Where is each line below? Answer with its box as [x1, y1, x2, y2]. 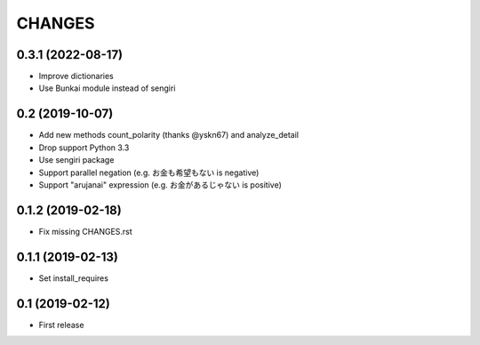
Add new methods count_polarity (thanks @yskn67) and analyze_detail [38, 130, 300, 140]
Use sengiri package [38, 155, 115, 165]
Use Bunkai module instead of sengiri [38, 83, 176, 93]
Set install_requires [38, 272, 108, 284]
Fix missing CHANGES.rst [38, 226, 132, 237]
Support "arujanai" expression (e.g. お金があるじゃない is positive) [38, 179, 282, 190]
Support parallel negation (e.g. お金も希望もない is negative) [38, 167, 260, 178]
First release [38, 319, 84, 330]
